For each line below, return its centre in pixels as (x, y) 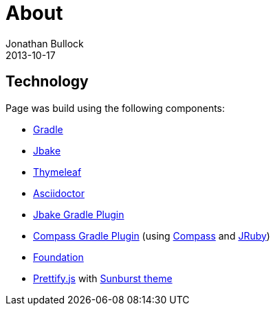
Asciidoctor (59, 193)
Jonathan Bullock (45, 43)
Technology (47, 82)
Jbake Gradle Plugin (79, 214)
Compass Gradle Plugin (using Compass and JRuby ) (152, 235)
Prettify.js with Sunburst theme (103, 278)
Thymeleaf (57, 172)
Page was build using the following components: (115, 108)
